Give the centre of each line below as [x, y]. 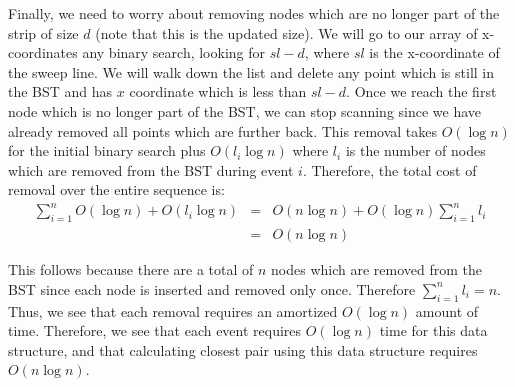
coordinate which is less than [218, 91]
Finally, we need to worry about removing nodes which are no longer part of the [254, 13]
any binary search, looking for [174, 52]
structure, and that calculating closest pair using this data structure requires [243, 349]
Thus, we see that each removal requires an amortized [173, 310]
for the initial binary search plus [107, 150]
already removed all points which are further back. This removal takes [223, 130]
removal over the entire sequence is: [116, 189]
